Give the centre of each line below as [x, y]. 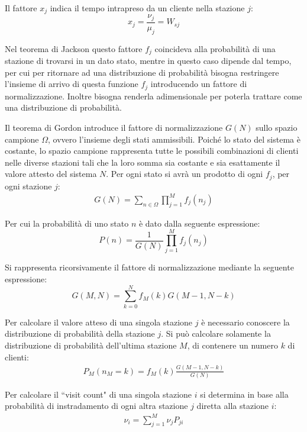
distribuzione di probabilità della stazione [80, 333]
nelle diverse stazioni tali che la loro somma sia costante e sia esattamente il [143, 162]
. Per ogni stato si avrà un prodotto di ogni [185, 174]
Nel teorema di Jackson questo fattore [74, 48]
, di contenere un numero [232, 345]
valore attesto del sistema [51, 174]
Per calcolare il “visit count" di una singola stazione [98, 394]
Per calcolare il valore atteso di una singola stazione [99, 322]
